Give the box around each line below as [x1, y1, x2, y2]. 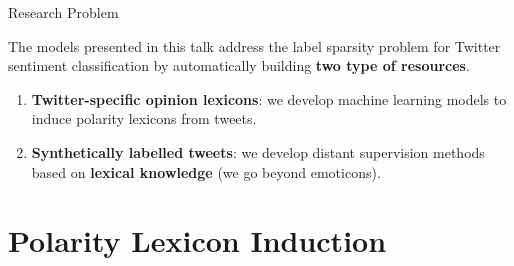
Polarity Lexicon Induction [8, 220, 387, 261]
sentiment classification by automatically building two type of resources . [8, 55, 470, 76]
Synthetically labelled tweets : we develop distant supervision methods [31, 141, 485, 162]
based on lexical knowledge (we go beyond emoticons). [31, 161, 381, 182]
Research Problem [8, 2, 119, 22]
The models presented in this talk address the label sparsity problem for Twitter [8, 35, 501, 56]
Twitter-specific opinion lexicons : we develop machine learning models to [31, 88, 507, 109]
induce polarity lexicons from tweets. [31, 108, 257, 129]
